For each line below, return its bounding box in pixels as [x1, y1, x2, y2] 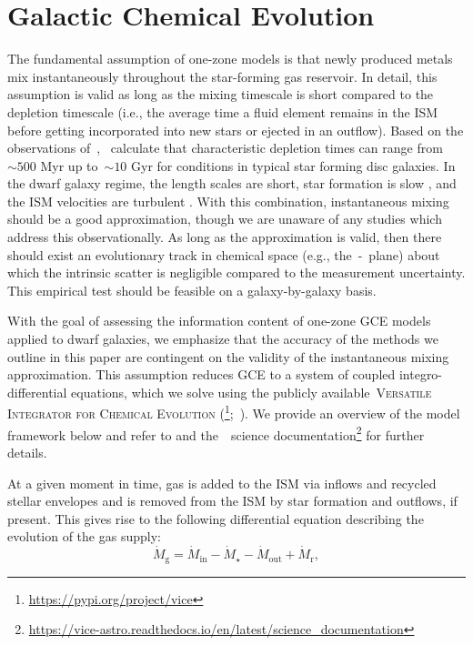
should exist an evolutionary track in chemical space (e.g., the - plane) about [7, 245, 440, 264]
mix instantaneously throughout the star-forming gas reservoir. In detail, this [7, 66, 438, 86]
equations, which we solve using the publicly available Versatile [71, 382, 432, 401]
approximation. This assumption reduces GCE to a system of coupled [7, 365, 396, 384]
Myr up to [40, 156, 98, 175]
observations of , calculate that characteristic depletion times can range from [7, 138, 443, 157]
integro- [398, 365, 443, 384]
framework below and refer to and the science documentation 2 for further [7, 422, 425, 444]
